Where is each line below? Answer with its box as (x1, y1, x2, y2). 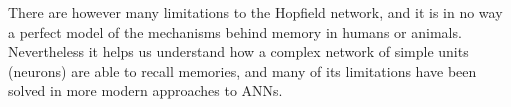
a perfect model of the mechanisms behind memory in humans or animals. (8, 21, 462, 42)
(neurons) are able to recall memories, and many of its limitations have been (8, 60, 477, 81)
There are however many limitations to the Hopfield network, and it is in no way (8, 2, 503, 22)
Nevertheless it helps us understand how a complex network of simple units (8, 41, 469, 62)
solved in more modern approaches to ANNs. (8, 80, 283, 101)
